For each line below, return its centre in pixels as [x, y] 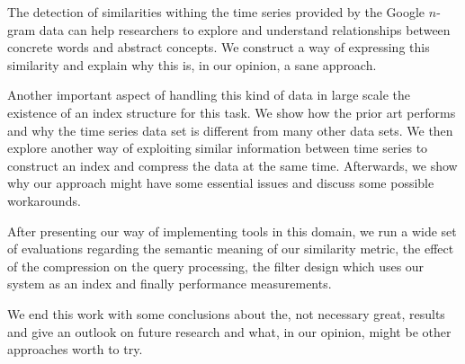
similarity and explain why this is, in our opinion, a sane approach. [192, 64]
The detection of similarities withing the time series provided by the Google [216, 12]
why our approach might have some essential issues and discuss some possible [221, 183]
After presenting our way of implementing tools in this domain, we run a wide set [232, 231]
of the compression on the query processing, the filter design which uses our [216, 266]
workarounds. [44, 200]
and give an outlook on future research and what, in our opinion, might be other [229, 331]
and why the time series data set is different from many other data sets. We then [230, 130]
